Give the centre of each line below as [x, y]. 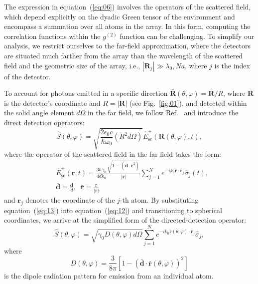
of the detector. [27, 76]
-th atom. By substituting [159, 199]
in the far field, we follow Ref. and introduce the [163, 113]
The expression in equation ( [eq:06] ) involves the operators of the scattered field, [128, 6]
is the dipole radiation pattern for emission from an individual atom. [109, 275]
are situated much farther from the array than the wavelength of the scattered [124, 55]
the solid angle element [39, 113]
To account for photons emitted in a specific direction [86, 93]
